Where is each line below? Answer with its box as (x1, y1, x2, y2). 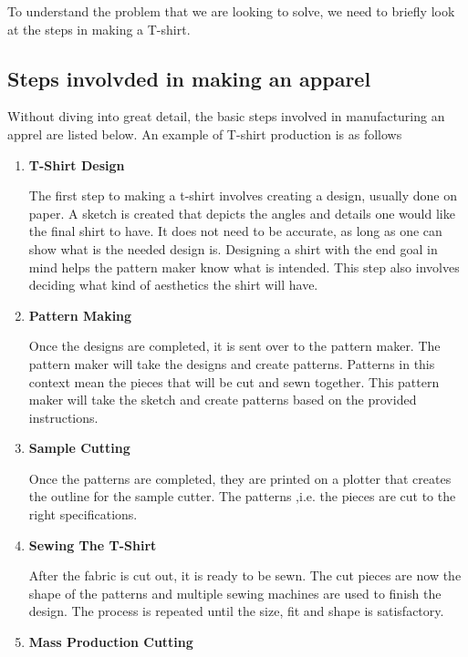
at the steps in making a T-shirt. (7, 19, 191, 38)
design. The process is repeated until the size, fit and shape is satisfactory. (28, 601, 444, 621)
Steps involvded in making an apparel (7, 64, 371, 92)
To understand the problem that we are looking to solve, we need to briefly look (7, 2, 455, 20)
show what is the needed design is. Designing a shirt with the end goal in (28, 239, 438, 258)
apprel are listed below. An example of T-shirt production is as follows (7, 124, 402, 143)
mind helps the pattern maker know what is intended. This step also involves (28, 257, 460, 276)
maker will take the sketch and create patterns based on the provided (28, 390, 417, 409)
